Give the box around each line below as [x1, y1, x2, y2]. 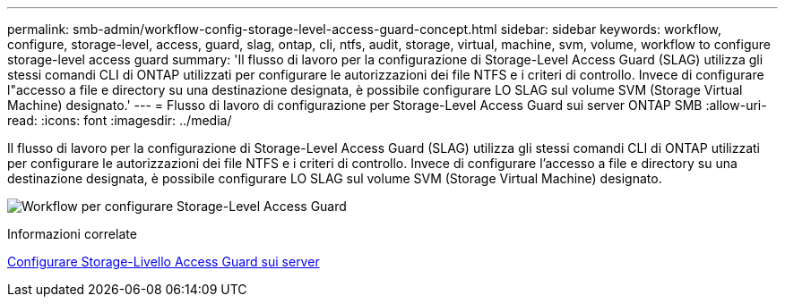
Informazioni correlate [7, 226, 137, 241]
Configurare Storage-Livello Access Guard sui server [7, 254, 320, 269]
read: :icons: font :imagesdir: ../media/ [7, 113, 232, 128]
